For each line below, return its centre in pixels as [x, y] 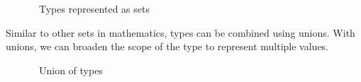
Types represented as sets [94, 8]
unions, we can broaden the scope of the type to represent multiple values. [167, 46]
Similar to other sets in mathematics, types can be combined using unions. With [180, 32]
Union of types [71, 70]
